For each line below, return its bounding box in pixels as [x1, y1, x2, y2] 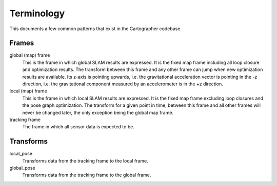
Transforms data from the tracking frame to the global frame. [22, 172, 151, 178]
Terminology [9, 8, 65, 19]
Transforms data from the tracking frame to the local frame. [22, 157, 148, 164]
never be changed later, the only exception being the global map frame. [22, 109, 174, 115]
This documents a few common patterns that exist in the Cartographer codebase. [9, 26, 182, 32]
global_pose [9, 165, 35, 171]
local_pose [9, 151, 33, 157]
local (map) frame [9, 88, 47, 94]
